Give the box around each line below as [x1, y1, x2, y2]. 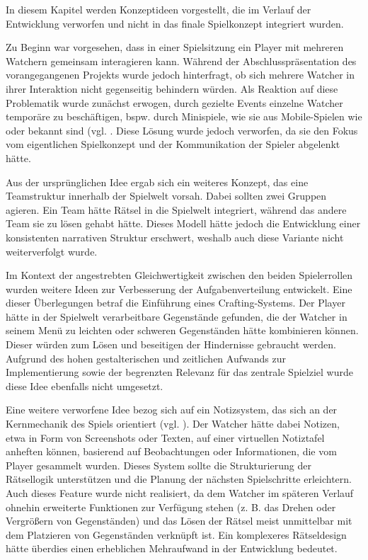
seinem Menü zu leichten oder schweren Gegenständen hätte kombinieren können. [6, 323, 359, 338]
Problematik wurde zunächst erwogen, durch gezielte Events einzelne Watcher [6, 95, 343, 110]
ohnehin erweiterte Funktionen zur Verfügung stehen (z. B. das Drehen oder [6, 499, 336, 514]
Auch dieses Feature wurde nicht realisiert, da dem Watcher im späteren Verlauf [6, 486, 354, 500]
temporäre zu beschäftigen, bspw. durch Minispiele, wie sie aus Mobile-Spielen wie [6, 109, 362, 124]
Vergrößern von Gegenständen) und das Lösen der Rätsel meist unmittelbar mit [6, 513, 352, 528]
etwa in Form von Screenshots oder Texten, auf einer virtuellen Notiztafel [6, 430, 325, 445]
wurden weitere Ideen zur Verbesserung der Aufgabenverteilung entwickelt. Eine [6, 281, 352, 296]
